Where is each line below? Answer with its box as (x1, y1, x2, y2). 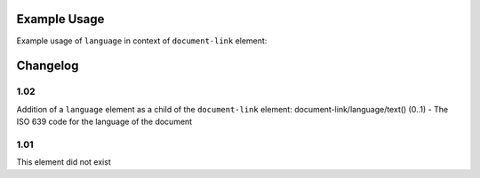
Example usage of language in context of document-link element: (16, 35, 268, 46)
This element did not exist (16, 157, 111, 167)
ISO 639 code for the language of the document (16, 116, 193, 128)
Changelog (16, 58, 79, 74)
